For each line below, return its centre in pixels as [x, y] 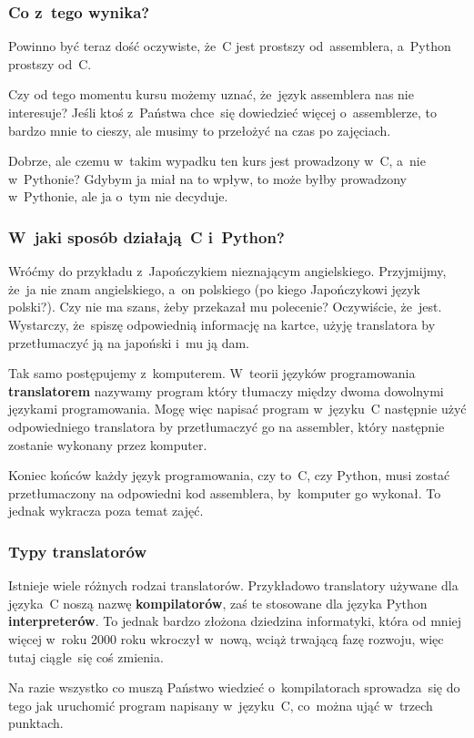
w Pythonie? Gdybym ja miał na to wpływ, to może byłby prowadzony [207, 178]
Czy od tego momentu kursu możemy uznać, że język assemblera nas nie [211, 94]
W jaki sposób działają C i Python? [146, 236]
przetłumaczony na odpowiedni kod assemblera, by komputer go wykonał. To [225, 492]
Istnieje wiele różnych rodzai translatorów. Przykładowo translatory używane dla [233, 585]
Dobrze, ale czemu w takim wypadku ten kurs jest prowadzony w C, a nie [217, 161]
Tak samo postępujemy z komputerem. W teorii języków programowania [212, 373]
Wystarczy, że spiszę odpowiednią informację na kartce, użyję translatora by [222, 324]
